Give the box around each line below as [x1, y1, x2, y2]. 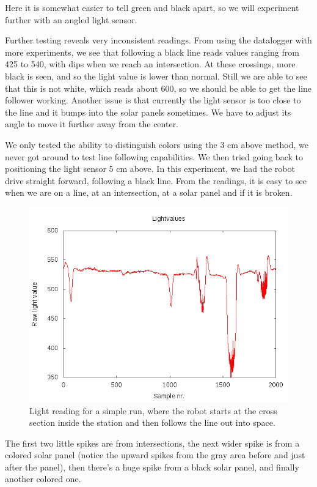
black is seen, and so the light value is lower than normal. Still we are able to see [5, 69, 307, 82]
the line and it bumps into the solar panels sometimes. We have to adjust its [5, 105, 291, 118]
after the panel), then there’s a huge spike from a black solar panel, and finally [5, 460, 299, 473]
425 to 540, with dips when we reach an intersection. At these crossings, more [5, 58, 296, 70]
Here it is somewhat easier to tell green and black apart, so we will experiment [5, 1, 299, 13]
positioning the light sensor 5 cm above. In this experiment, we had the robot [5, 162, 295, 175]
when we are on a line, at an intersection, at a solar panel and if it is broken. [5, 186, 293, 199]
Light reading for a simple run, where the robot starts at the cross [29, 404, 277, 417]
